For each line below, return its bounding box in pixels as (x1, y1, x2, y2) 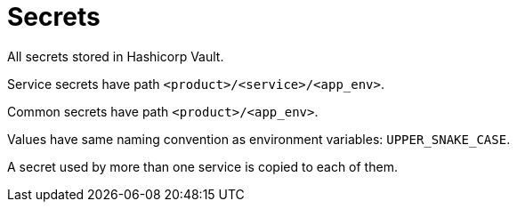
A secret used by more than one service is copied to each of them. (7, 158, 398, 174)
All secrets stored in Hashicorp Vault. (7, 48, 224, 64)
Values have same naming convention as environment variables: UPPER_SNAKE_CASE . (7, 131, 511, 147)
